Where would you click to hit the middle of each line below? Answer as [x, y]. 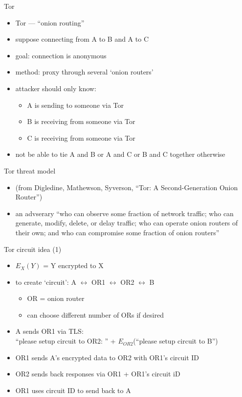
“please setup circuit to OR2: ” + [66, 341]
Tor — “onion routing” [50, 22]
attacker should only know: [56, 88]
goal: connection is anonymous [61, 55]
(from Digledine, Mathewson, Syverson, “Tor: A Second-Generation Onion [127, 187]
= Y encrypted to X [73, 265]
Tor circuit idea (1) [33, 249]
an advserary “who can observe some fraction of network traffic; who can [124, 213]
